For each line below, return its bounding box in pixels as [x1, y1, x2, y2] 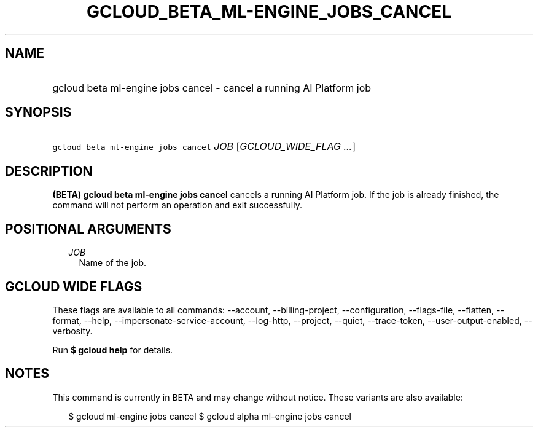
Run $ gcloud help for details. [52, 344, 173, 355]
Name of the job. [79, 257, 147, 269]
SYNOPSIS [5, 104, 72, 120]
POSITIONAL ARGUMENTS [5, 221, 171, 237]
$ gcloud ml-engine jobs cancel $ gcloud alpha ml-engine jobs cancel [68, 410, 351, 422]
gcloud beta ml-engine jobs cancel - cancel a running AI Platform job [52, 81, 372, 94]
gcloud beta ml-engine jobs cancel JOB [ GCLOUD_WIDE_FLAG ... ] [52, 140, 356, 153]
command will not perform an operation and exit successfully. [52, 200, 302, 211]
